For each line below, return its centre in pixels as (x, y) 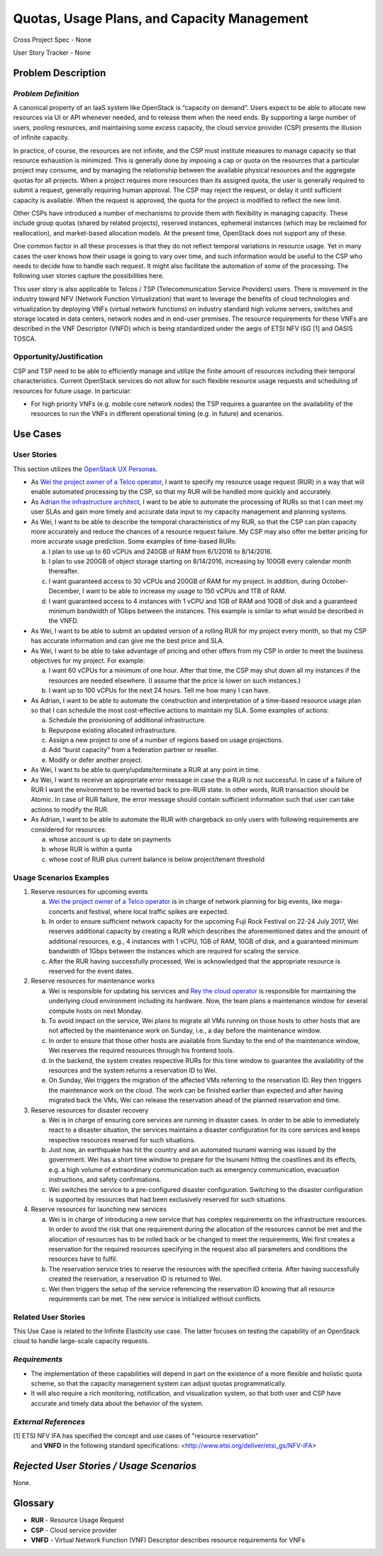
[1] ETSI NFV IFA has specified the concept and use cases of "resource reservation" (136, 1435)
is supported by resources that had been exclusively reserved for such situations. (168, 1200)
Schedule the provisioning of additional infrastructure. (127, 720)
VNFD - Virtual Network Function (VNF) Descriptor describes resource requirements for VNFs (168, 1540)
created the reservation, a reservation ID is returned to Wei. (135, 1279)
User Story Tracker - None (52, 53)
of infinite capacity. (41, 138)
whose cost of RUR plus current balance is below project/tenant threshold (157, 859)
